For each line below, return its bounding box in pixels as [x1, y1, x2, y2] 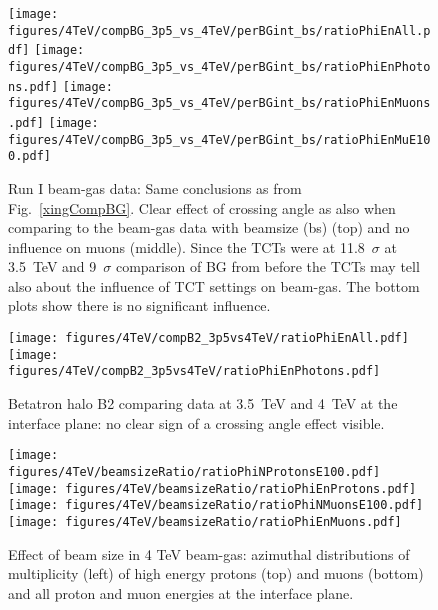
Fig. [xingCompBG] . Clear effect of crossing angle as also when [8, 197, 396, 218]
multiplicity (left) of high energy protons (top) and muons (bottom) [8, 563, 424, 584]
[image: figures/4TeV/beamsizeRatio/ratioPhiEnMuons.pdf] [8, 514, 402, 529]
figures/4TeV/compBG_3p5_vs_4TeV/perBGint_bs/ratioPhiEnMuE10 [8, 132, 431, 147]
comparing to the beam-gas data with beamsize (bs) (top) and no [8, 217, 410, 238]
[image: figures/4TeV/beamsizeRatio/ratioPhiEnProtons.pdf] [8, 481, 417, 496]
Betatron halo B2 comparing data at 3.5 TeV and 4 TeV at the [8, 393, 398, 414]
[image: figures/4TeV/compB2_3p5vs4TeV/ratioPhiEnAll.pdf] [8, 331, 409, 346]
